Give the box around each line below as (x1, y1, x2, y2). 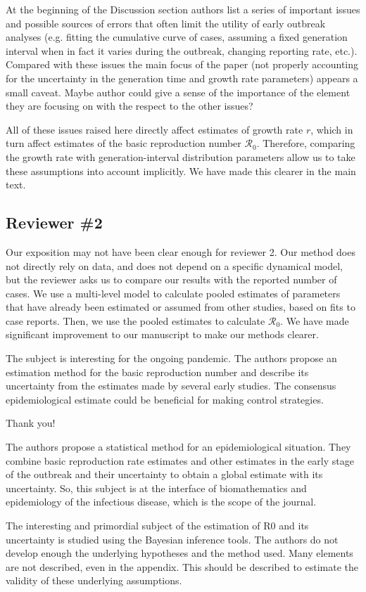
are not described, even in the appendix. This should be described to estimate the (6, 559, 359, 574)
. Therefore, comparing (256, 136, 355, 150)
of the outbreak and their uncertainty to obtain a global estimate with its (6, 467, 323, 482)
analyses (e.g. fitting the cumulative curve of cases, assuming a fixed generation (6, 30, 348, 44)
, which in (310, 122, 353, 136)
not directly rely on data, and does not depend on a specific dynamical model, (6, 258, 343, 273)
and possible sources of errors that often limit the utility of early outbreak (6, 15, 326, 30)
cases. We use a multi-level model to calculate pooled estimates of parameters (6, 285, 341, 300)
